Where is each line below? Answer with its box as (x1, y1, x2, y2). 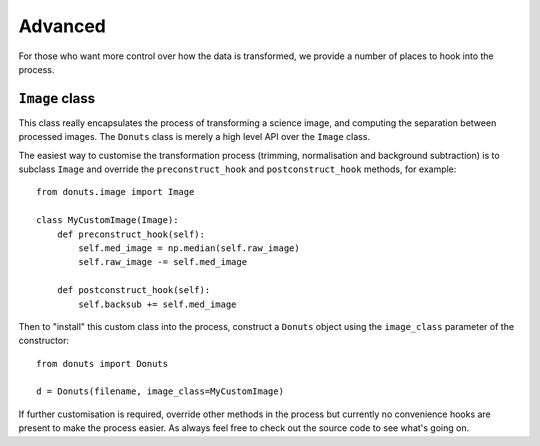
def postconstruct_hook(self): (56, 285, 211, 296)
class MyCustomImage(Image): (36, 215, 179, 226)
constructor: (18, 335, 70, 347)
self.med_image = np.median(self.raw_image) (78, 242, 300, 254)
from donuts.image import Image (36, 186, 195, 198)
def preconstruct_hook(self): (56, 228, 205, 240)
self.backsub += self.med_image (78, 298, 237, 310)
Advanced (18, 15, 107, 37)
